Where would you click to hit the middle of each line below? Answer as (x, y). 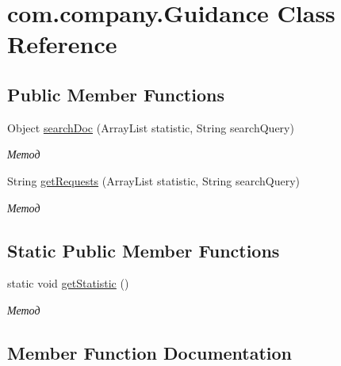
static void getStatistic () (68, 283)
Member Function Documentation (150, 352)
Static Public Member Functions (144, 250)
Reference (62, 44)
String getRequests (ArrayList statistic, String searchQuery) (153, 180)
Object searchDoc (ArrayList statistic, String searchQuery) (151, 127)
